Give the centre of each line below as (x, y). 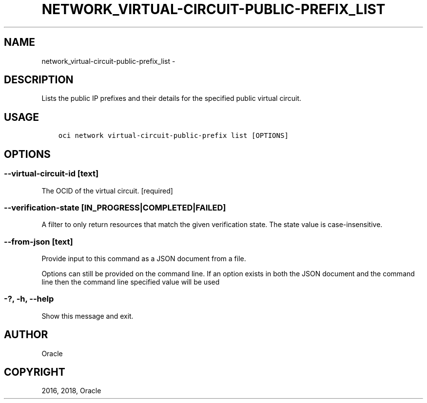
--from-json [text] (39, 241)
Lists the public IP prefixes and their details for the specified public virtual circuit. (172, 98)
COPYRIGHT (35, 372)
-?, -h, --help (29, 299)
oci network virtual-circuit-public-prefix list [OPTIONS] (173, 136)
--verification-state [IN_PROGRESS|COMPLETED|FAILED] (115, 207)
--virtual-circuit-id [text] (51, 174)
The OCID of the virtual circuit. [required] (107, 191)
